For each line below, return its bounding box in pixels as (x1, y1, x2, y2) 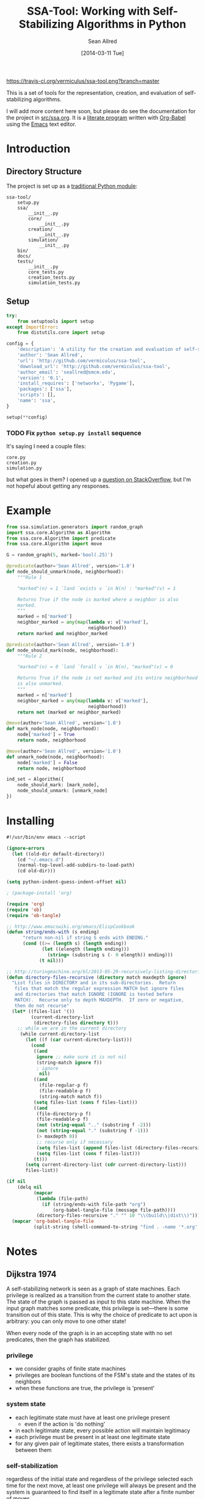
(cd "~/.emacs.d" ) (17, 856, 64, 863)
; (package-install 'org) (6, 890, 72, 896)
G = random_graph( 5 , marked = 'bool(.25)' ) (6, 552, 113, 558)
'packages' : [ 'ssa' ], (17, 386, 72, 392)
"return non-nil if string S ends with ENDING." (22, 935, 149, 941)
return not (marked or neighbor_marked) (17, 709, 121, 715)
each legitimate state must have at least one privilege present (15, 1413, 170, 1421)
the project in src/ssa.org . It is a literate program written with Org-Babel (6, 114, 186, 121)
